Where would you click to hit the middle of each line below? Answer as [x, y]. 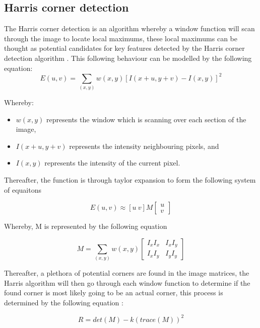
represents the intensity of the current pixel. [112, 163]
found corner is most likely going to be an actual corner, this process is [114, 293]
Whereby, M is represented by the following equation [86, 226]
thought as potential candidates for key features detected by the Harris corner [124, 48]
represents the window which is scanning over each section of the [146, 119]
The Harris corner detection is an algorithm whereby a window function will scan [129, 28]
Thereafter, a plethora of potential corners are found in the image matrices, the [127, 273]
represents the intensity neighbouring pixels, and [144, 146]
